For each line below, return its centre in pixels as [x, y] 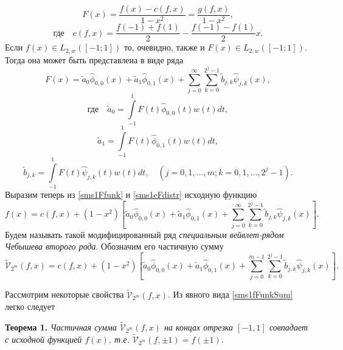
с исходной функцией [43, 339]
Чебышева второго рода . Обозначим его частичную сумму [114, 246]
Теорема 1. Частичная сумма [61, 327]
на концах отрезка [199, 327]
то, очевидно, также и [164, 47]
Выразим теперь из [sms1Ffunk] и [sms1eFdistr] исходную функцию [131, 194]
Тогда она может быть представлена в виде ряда [94, 59]
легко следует [30, 306]
